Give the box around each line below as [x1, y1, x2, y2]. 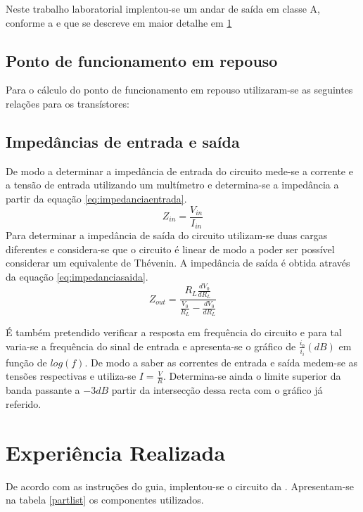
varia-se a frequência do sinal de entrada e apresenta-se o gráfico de [6, 338, 296, 353]
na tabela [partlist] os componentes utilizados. [6, 492, 204, 507]
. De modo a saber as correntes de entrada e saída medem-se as [84, 354, 358, 369]
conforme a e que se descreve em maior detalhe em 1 [6, 15, 232, 30]
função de [6, 354, 47, 369]
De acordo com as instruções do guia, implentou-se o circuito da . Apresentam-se [6, 478, 355, 493]
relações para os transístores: [6, 96, 129, 110]
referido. [6, 396, 42, 411]
